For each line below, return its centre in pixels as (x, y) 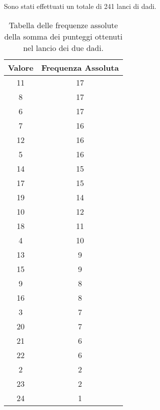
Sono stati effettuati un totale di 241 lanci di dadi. (80, 6)
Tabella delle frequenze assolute (63, 25)
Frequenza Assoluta (80, 67)
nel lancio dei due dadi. (63, 47)
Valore (21, 67)
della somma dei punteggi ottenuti (63, 36)
